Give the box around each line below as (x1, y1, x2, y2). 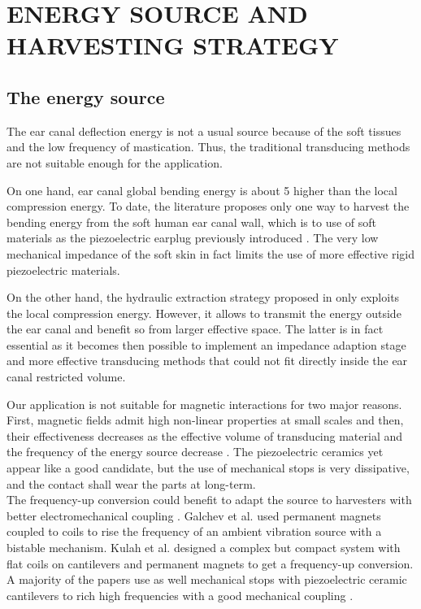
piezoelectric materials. (7, 261, 120, 278)
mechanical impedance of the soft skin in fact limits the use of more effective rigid (7, 245, 414, 262)
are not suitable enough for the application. (7, 154, 223, 171)
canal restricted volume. (7, 368, 126, 385)
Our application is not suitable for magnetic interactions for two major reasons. (7, 395, 402, 412)
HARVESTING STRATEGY (7, 28, 339, 62)
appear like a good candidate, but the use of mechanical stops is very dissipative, (7, 459, 410, 476)
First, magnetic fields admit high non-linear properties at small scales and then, (7, 411, 404, 428)
